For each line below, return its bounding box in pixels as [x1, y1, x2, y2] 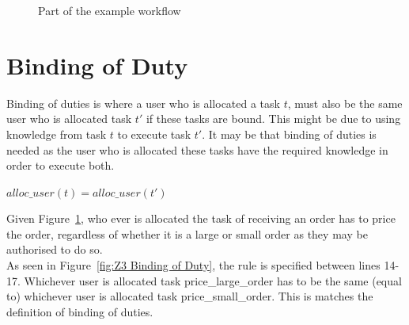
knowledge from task [6, 125, 107, 142]
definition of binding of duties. [6, 303, 153, 319]
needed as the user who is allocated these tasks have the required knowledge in [6, 141, 388, 158]
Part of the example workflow [38, 2, 181, 18]
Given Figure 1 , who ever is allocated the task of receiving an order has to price [6, 210, 396, 227]
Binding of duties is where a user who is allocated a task [6, 94, 280, 111]
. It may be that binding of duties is [202, 125, 377, 142]
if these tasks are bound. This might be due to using [146, 110, 401, 127]
